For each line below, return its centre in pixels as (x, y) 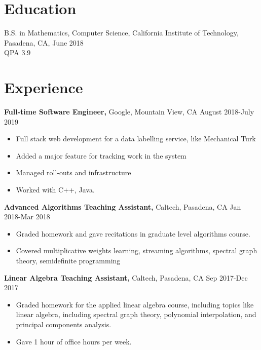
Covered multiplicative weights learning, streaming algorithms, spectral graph (137, 250)
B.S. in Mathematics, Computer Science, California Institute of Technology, (121, 33)
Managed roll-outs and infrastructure (73, 172)
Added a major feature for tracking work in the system (101, 155)
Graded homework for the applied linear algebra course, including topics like (135, 304)
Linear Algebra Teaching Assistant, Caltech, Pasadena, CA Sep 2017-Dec (126, 277)
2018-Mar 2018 (27, 217)
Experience (44, 87)
